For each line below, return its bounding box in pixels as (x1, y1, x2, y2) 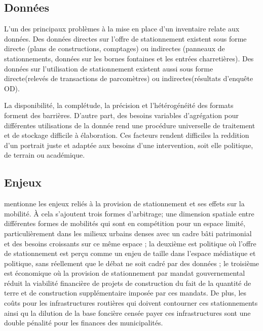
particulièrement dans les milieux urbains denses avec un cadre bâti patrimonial (4, 228, 252, 238)
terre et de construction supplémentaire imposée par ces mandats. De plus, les (4, 287, 247, 298)
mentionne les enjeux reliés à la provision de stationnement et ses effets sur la (4, 198, 245, 209)
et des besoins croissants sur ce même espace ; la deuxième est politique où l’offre (4, 238, 256, 248)
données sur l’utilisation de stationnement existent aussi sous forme (4, 63, 213, 73)
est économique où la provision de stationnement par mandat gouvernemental (4, 268, 245, 278)
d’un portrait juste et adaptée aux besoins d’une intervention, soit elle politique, (4, 139, 253, 150)
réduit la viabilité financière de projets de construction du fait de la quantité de (4, 277, 251, 288)
